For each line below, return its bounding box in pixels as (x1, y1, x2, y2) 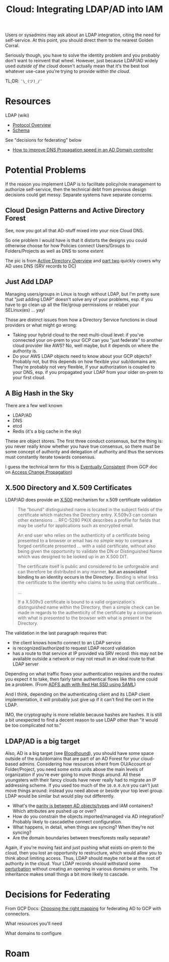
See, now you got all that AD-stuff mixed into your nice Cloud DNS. (5, 227, 144, 233)
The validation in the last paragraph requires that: (5, 630, 108, 636)
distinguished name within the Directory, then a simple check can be (17, 604, 160, 610)
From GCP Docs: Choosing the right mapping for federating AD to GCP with (5, 906, 162, 912)
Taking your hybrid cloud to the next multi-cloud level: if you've (12, 332, 144, 338)
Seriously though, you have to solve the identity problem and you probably (5, 52, 160, 58)
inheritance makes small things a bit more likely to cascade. (5, 871, 129, 878)
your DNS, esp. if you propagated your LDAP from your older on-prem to (12, 369, 163, 375)
